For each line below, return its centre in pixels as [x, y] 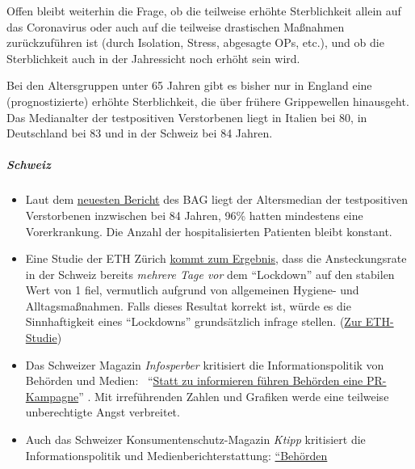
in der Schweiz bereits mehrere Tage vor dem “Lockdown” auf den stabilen [210, 274]
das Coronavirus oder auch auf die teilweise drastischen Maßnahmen [176, 26]
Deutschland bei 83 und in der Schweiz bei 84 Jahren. [140, 133]
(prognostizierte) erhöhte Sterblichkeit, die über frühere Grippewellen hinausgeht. [208, 101]
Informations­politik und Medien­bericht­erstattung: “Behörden [176, 455]
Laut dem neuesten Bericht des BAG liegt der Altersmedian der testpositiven [217, 199]
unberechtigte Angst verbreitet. [103, 412]
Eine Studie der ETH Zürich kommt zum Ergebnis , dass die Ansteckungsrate [216, 258]
